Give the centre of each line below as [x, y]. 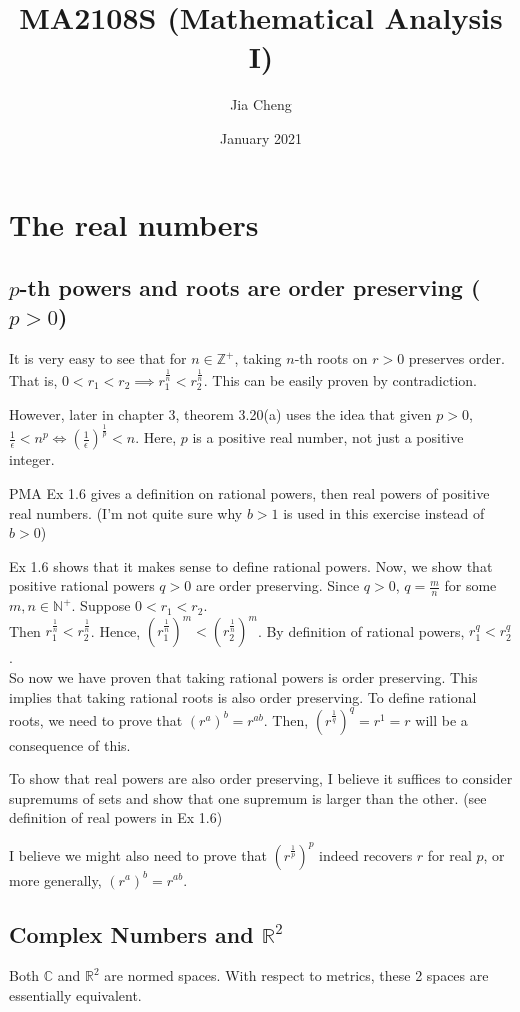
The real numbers [134, 223]
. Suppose [101, 605]
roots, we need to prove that [96, 719]
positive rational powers [82, 585]
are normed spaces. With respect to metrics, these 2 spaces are [296, 975]
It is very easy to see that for [98, 358]
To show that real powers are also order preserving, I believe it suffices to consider [261, 778]
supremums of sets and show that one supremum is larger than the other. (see [248, 797]
